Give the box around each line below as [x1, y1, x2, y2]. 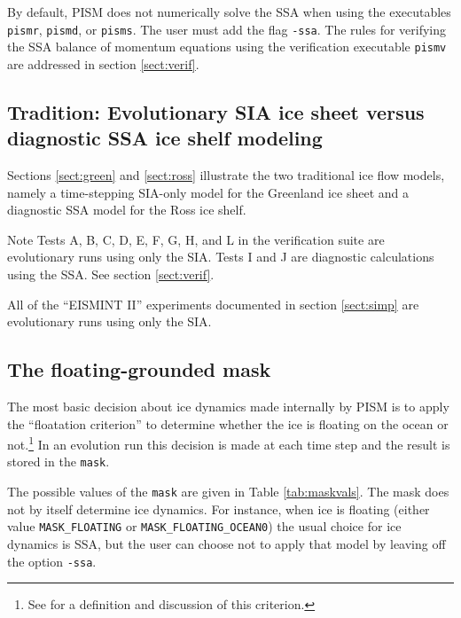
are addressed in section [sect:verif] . [7, 54, 199, 73]
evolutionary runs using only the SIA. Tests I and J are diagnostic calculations [7, 247, 434, 266]
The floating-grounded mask [7, 356, 271, 383]
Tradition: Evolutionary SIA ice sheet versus [7, 98, 425, 125]
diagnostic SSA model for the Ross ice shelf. [7, 200, 246, 219]
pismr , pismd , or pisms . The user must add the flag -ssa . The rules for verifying [7, 20, 447, 38]
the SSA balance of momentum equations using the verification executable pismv [7, 37, 447, 56]
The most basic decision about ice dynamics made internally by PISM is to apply [7, 397, 449, 416]
